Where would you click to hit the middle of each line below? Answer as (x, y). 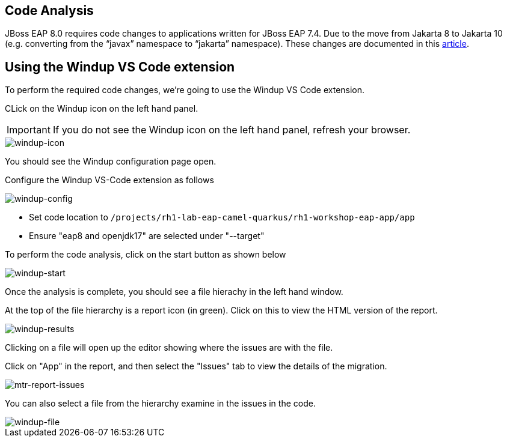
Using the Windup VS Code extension (120, 67)
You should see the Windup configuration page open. (111, 162)
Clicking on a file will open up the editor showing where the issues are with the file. (169, 348)
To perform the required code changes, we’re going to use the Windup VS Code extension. (185, 90)
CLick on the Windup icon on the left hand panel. (102, 109)
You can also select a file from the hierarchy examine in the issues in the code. (160, 404)
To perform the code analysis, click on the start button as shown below (146, 255)
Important (29, 130)
